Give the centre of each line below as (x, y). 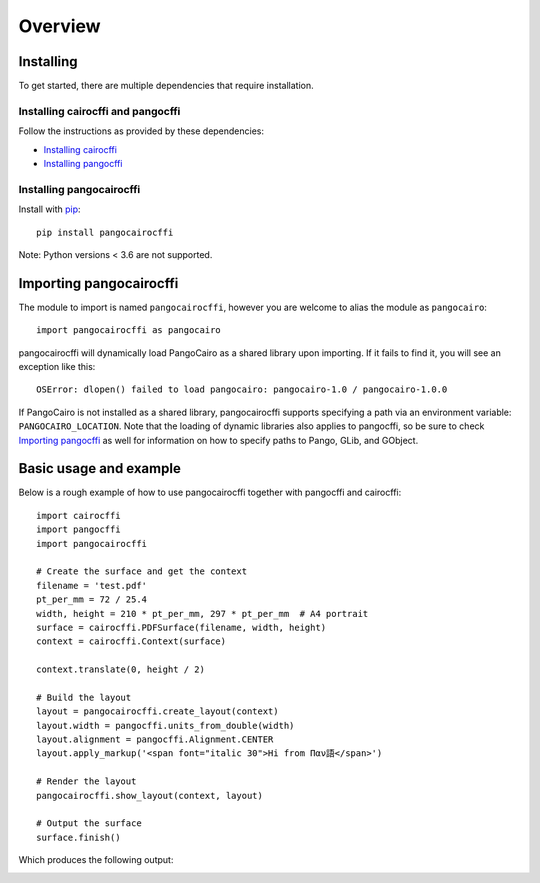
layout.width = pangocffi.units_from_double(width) (165, 725)
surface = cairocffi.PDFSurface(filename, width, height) (181, 627)
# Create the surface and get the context (142, 571)
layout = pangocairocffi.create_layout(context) (157, 711)
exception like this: (57, 366)
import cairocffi (78, 515)
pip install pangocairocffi (105, 232)
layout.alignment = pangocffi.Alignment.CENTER (155, 739)
